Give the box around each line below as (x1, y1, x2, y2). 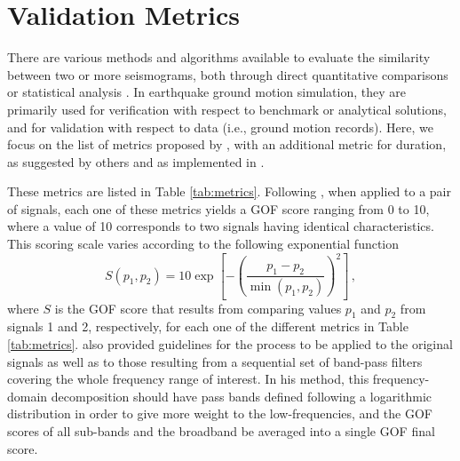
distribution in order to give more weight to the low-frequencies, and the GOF (7, 404, 432, 423)
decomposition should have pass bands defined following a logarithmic (51, 386, 432, 405)
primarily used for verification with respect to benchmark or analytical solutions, (7, 99, 447, 118)
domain (7, 386, 48, 405)
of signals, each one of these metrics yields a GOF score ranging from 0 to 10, (7, 199, 430, 218)
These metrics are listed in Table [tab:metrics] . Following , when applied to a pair (7, 182, 451, 201)
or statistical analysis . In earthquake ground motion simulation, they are (7, 83, 406, 101)
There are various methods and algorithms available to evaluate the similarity (7, 48, 431, 67)
